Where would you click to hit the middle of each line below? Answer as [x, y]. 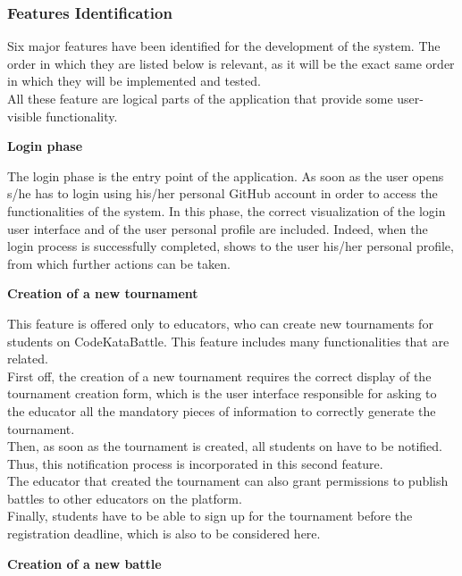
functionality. [82, 116]
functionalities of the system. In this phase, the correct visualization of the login [227, 210]
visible [25, 116]
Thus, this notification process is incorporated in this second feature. [195, 463]
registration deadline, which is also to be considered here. [164, 534]
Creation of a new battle [84, 563]
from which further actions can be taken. [119, 263]
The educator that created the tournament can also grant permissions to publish [228, 481]
